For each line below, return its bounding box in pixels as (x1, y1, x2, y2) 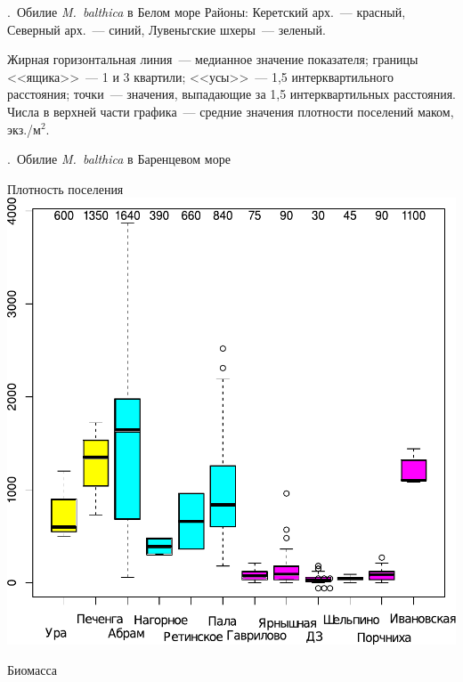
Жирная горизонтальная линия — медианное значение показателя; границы (7, 50, 418, 69)
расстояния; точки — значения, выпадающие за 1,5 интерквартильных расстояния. (7, 85, 457, 103)
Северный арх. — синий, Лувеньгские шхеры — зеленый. (7, 20, 326, 38)
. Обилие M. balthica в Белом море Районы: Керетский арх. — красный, (7, 3, 406, 20)
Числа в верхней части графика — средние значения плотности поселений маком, (7, 101, 454, 120)
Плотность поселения (7, 179, 124, 198)
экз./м (7, 119, 41, 138)
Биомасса (7, 660, 58, 678)
